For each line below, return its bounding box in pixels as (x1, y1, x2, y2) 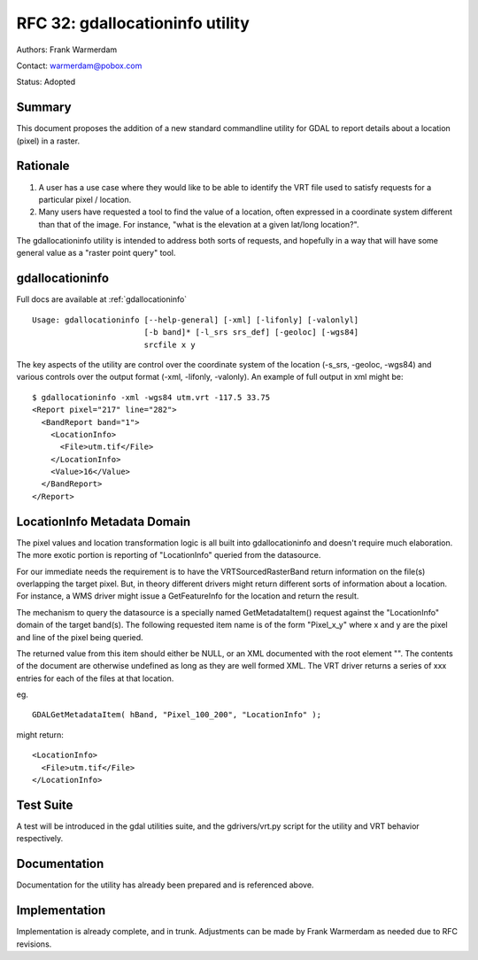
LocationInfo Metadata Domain (16, 514, 191, 529)
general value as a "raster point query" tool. (16, 248, 176, 259)
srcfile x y (143, 339, 197, 350)
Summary (16, 100, 72, 115)
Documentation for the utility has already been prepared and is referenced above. (16, 879, 314, 890)
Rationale (16, 159, 70, 174)
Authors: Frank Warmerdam (16, 44, 118, 55)
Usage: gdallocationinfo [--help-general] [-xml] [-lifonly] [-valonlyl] (32, 314, 359, 325)
